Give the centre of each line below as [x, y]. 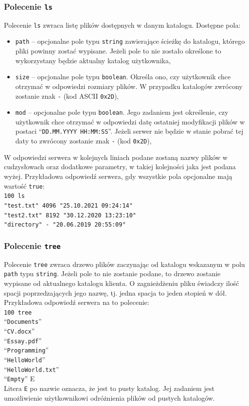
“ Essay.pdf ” [23, 340]
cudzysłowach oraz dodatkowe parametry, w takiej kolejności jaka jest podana [120, 167]
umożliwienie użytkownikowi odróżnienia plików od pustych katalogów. [109, 397]
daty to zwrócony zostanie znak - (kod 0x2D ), [83, 141]
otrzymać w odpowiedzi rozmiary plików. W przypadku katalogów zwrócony [129, 86]
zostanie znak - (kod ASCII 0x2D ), [67, 96]
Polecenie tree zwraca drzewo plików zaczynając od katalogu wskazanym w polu [124, 264]
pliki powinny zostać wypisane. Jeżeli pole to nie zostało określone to [118, 51]
